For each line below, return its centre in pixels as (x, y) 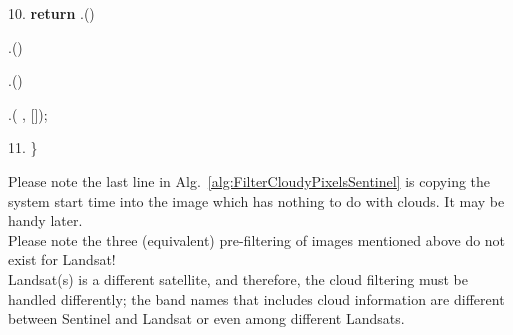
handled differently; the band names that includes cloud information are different (256, 298)
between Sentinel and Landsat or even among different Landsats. (206, 318)
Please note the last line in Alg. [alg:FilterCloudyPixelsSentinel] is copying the (249, 180)
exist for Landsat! (62, 259)
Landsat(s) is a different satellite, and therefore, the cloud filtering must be (238, 278)
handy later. (45, 220)
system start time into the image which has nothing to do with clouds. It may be (256, 200)
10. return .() (51, 13)
